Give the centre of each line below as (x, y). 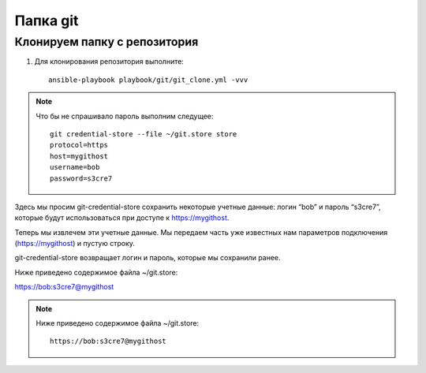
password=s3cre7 (81, 178)
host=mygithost (79, 156)
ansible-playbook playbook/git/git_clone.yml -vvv (148, 80)
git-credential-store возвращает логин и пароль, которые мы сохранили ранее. (148, 258)
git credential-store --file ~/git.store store (144, 134)
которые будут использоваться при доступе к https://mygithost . (122, 218)
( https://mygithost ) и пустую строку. (75, 244)
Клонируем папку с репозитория (106, 42)
